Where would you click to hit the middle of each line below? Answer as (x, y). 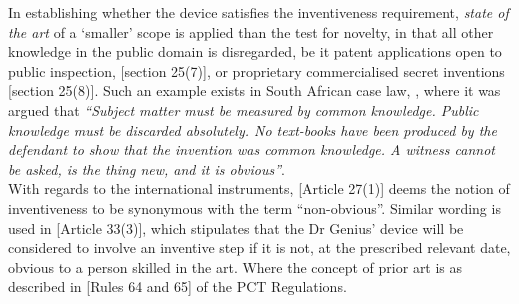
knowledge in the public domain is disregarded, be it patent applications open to (255, 51)
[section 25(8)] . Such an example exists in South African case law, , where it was (254, 90)
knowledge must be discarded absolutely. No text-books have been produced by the (252, 129)
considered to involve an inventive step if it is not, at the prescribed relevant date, (259, 247)
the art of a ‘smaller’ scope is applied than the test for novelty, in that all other (251, 31)
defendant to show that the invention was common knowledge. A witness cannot (251, 149)
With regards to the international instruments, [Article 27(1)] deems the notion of (259, 188)
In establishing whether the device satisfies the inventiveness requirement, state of (258, 12)
